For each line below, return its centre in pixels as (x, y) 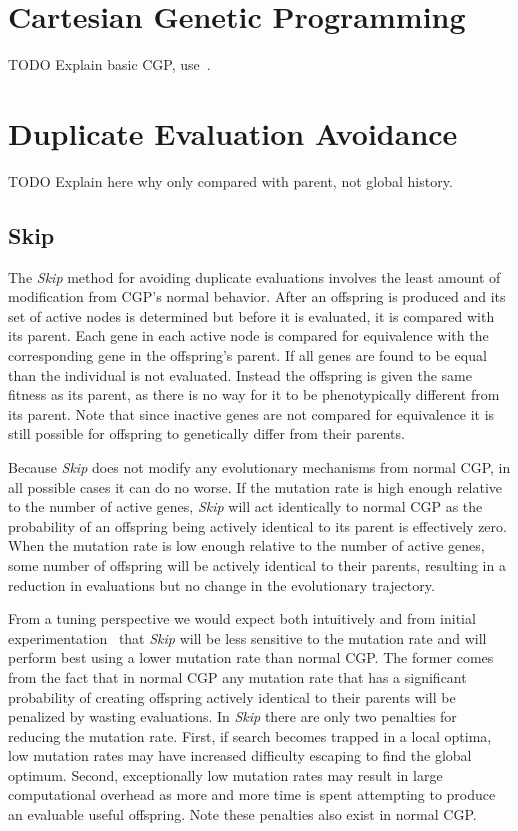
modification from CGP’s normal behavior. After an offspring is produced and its (257, 296)
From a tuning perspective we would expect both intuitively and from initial (242, 618)
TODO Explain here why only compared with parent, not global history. (230, 180)
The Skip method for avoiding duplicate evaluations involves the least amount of (254, 276)
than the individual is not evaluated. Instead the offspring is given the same (240, 374)
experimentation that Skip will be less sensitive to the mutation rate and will (247, 637)
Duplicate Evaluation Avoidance (233, 132)
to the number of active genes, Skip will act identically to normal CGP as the (245, 506)
